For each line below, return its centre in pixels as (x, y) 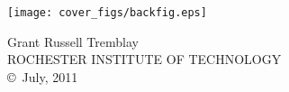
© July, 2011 (43, 76)
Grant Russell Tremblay (73, 41)
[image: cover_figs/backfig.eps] (107, 13)
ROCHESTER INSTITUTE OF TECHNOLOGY (144, 59)
